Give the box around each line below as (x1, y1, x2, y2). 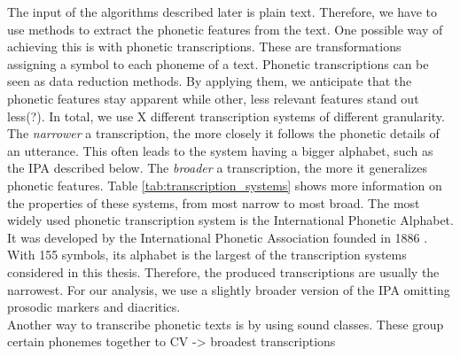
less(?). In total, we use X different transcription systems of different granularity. (7, 106, 445, 125)
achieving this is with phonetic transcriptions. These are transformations (7, 37, 402, 56)
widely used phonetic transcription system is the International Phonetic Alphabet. (7, 211, 454, 229)
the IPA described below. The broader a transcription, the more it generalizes (7, 159, 427, 177)
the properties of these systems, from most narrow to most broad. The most (7, 193, 420, 212)
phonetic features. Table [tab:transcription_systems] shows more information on (7, 175, 442, 194)
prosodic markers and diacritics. (7, 298, 181, 316)
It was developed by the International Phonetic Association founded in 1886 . (7, 228, 428, 246)
